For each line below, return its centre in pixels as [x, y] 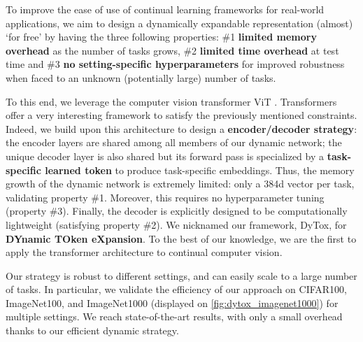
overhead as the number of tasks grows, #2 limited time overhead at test [172, 50]
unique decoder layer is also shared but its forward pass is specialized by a [165, 156]
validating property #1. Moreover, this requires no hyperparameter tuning [165, 197]
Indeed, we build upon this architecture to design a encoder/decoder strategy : [181, 128]
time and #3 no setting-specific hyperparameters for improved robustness [175, 64]
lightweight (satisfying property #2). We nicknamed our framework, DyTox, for [176, 224]
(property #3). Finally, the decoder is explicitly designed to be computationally [177, 211]
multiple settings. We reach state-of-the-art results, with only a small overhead [174, 316]
